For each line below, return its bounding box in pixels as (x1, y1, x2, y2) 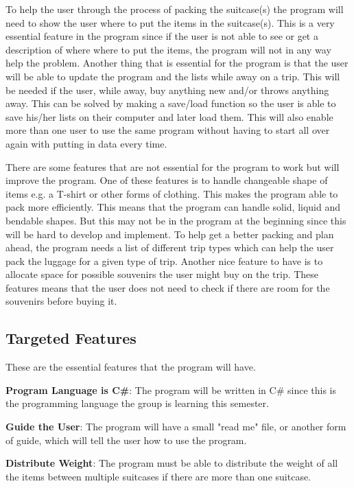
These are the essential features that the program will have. (5, 360, 256, 374)
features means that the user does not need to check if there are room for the (5, 280, 330, 294)
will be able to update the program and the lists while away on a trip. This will (5, 69, 340, 83)
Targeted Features (5, 327, 137, 349)
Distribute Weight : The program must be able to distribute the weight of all (5, 456, 338, 470)
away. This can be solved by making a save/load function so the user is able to (5, 96, 336, 111)
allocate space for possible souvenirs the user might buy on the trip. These (5, 267, 319, 281)
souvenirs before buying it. (5, 294, 117, 308)
